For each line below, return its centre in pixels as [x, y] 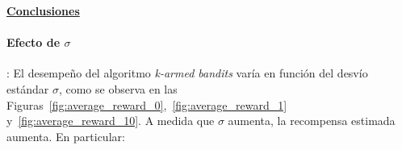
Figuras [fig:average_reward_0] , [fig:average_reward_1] [147, 104]
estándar [28, 88]
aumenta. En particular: [66, 136]
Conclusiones [43, 10]
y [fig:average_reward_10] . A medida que [111, 121]
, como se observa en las [118, 88]
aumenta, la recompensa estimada [312, 121]
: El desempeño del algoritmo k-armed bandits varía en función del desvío [187, 73]
